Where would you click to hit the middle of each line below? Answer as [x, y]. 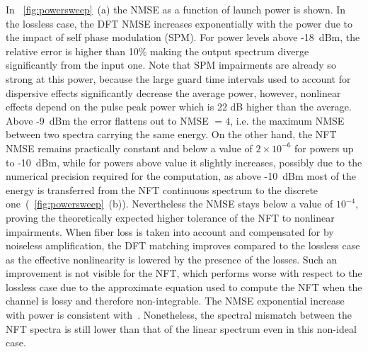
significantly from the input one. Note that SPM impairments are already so [171, 65]
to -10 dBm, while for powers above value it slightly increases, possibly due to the [184, 162]
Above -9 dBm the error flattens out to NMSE [107, 120]
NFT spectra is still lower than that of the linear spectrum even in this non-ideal [181, 328]
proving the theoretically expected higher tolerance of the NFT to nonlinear [170, 217]
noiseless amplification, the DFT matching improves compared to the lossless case [183, 245]
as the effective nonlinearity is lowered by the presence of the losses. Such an [172, 259]
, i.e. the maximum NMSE [287, 120]
